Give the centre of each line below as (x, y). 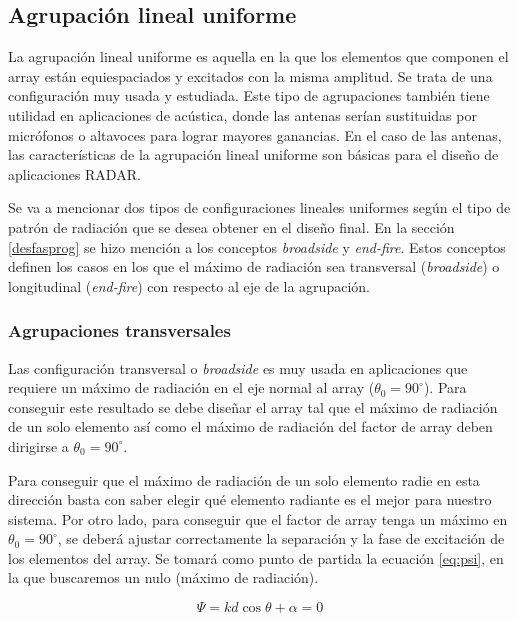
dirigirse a (38, 445)
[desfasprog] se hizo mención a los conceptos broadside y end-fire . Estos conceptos (257, 246)
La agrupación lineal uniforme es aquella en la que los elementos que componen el (258, 56)
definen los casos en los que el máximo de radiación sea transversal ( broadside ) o (254, 266)
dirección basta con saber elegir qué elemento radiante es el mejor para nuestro (250, 499)
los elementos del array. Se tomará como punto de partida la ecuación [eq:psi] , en (256, 557)
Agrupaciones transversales (119, 330)
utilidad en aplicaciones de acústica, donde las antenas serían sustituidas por (242, 114)
